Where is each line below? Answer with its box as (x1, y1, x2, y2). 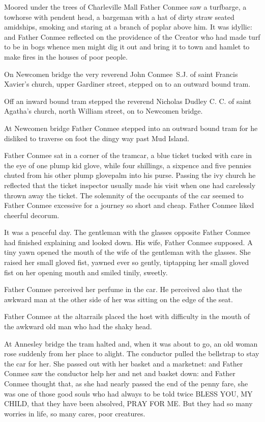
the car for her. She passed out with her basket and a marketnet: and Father (4, 358, 243, 368)
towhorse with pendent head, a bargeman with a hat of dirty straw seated (4, 11, 234, 22)
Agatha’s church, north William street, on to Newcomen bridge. (4, 106, 203, 116)
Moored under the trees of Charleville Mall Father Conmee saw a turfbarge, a (4, 2, 247, 12)
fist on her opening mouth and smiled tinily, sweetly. (4, 267, 168, 277)
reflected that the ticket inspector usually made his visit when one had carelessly (4, 179, 256, 190)
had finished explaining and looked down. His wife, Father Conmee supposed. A (4, 236, 253, 247)
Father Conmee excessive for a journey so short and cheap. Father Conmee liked (4, 200, 254, 210)
